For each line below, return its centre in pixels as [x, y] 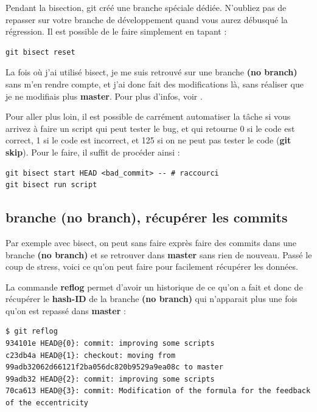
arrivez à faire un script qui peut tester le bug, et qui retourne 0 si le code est [150, 128]
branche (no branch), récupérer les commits [147, 217]
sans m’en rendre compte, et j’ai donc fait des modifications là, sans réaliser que [155, 84]
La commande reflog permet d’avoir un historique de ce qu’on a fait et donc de [154, 287]
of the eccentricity [47, 403]
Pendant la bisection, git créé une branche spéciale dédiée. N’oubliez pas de [146, 7]
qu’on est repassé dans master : [66, 310]
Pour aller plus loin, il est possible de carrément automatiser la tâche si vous [148, 116]
